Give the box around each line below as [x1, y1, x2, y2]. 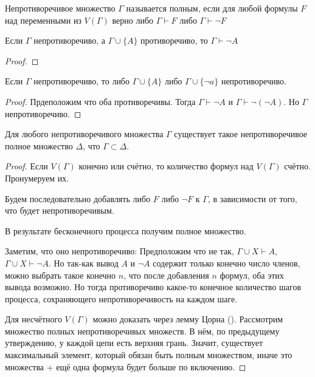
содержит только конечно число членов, [153, 256, 300, 269]
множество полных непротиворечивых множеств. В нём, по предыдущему [5, 324, 280, 337]
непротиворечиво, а [33, 34, 106, 47]
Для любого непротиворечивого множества [5, 127, 164, 140]
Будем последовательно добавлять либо [5, 192, 151, 205]
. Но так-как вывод [48, 256, 119, 269]
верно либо [112, 13, 154, 26]
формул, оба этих [220, 268, 284, 281]
